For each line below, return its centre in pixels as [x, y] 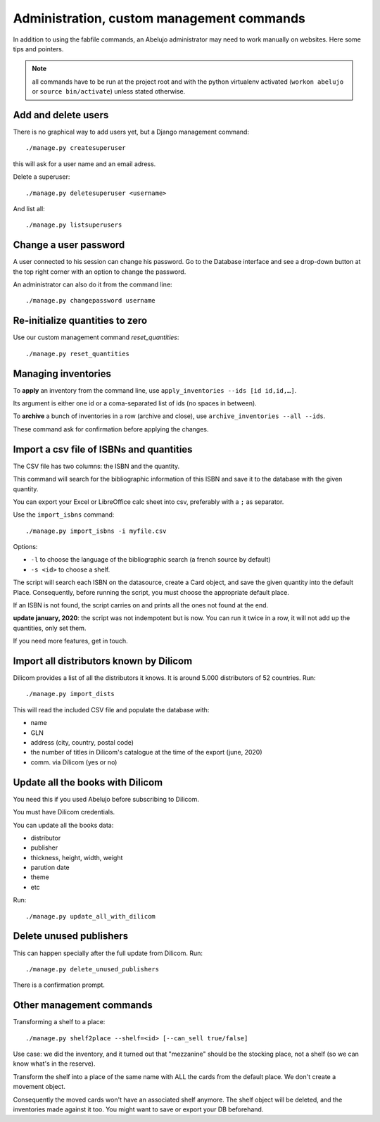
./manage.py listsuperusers [74, 225]
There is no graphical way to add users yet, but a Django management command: [131, 132]
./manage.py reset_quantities [78, 353]
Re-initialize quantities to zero [80, 321]
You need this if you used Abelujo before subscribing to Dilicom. [106, 799]
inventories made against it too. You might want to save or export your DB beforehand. [138, 1109]
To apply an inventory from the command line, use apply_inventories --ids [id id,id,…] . [155, 390]
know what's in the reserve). [54, 1064]
